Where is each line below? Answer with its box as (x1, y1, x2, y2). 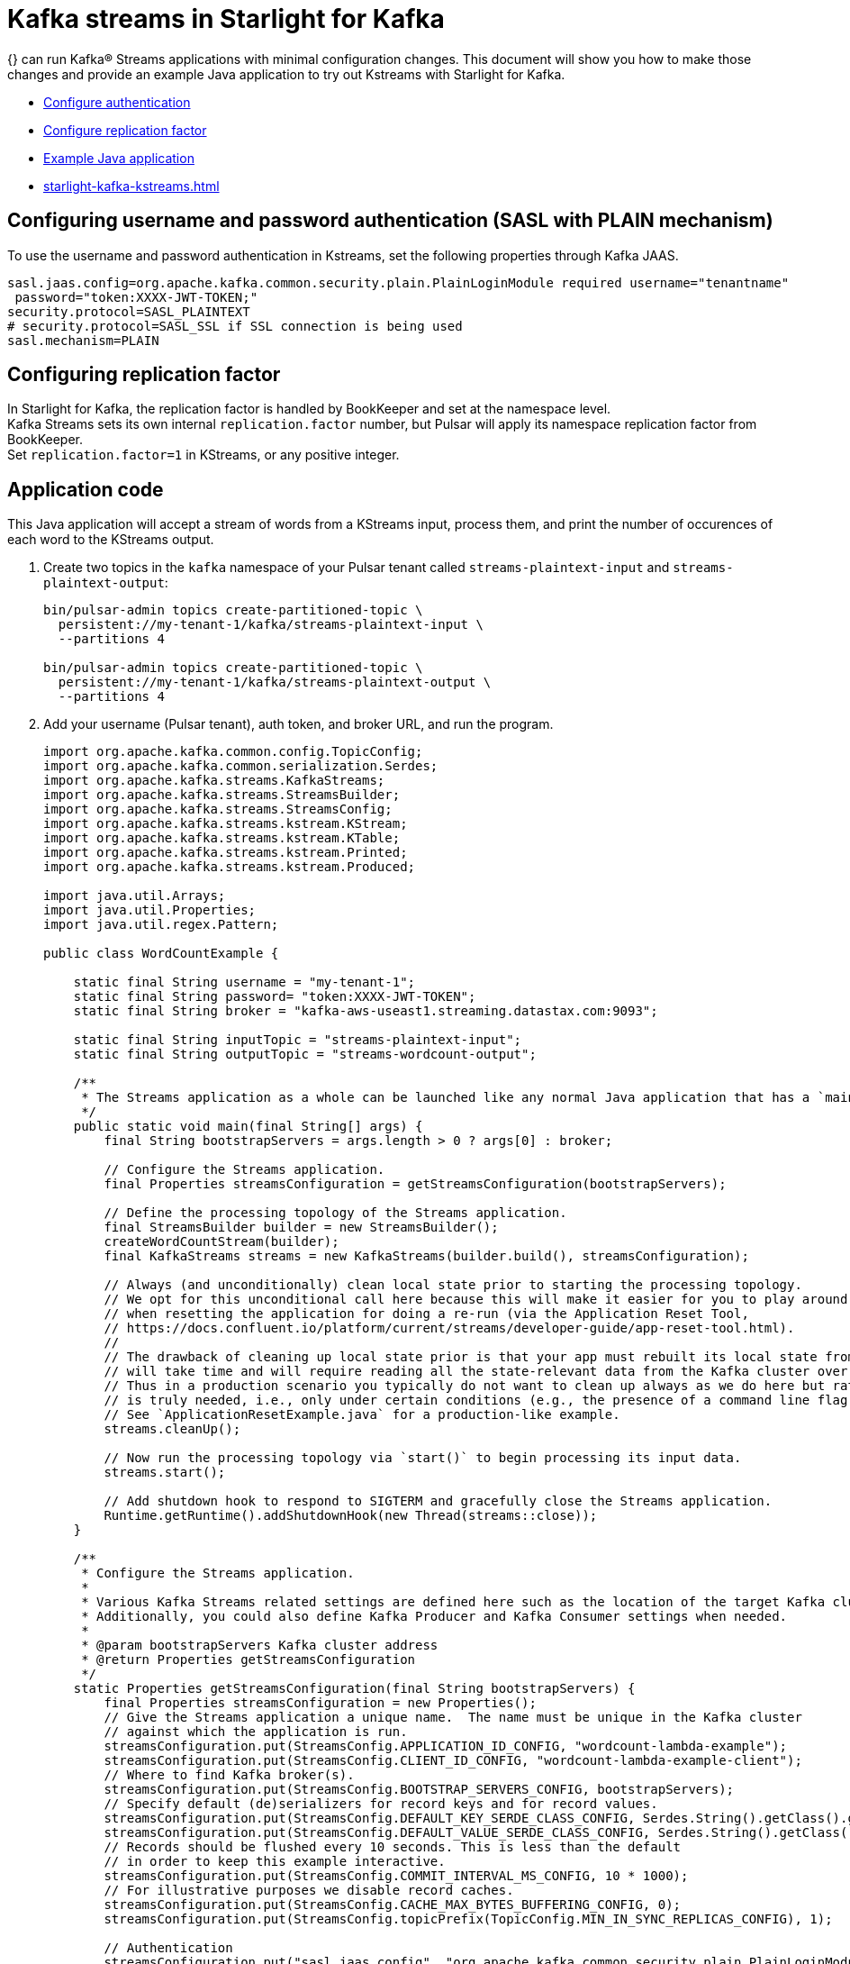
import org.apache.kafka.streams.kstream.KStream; (43, 816, 408, 832)
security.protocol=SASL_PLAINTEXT (7, 304, 250, 319)
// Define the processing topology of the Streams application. (104, 1205, 567, 1221)
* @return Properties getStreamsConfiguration (81, 1652, 416, 1668)
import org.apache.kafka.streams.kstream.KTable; (43, 831, 401, 846)
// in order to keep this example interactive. (104, 1854, 446, 1869)
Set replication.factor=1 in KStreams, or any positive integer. (7, 447, 400, 463)
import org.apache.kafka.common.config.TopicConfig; (43, 744, 423, 759)
